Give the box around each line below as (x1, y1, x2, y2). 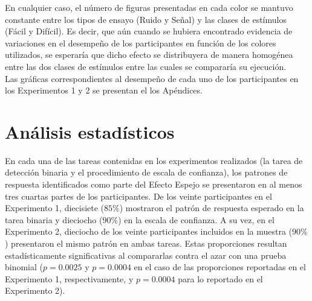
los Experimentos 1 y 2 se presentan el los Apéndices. (5, 84, 203, 97)
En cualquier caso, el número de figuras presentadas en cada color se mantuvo (5, 1, 293, 13)
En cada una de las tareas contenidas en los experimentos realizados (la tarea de (5, 154, 303, 166)
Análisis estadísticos (5, 119, 175, 144)
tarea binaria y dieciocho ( (5, 213, 103, 226)
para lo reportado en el (178, 272, 263, 285)
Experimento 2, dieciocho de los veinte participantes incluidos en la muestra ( (5, 225, 293, 238)
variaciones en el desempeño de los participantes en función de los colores (5, 36, 276, 49)
